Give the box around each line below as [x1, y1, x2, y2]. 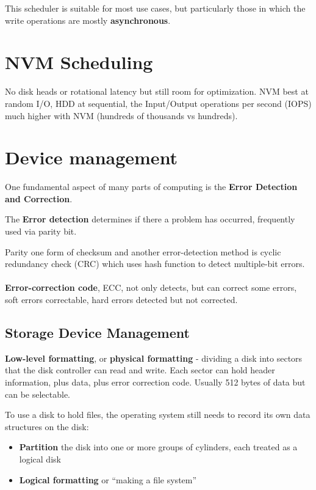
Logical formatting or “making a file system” [19, 473, 197, 486]
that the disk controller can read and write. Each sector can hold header [5, 364, 275, 376]
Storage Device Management [5, 323, 190, 342]
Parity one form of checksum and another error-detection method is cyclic [5, 245, 281, 258]
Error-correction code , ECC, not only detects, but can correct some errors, [5, 281, 297, 294]
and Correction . [5, 192, 73, 205]
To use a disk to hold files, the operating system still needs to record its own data [5, 408, 311, 421]
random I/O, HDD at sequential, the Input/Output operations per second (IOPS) [5, 97, 312, 109]
